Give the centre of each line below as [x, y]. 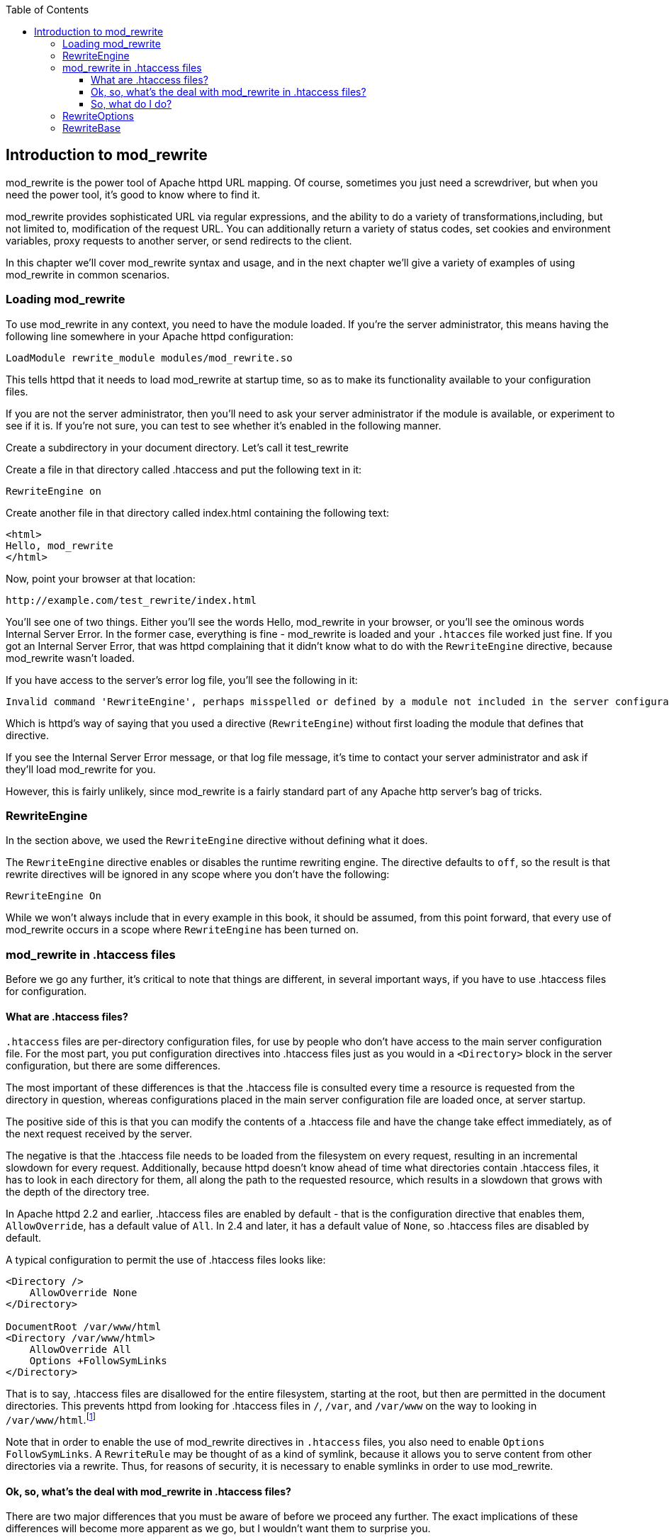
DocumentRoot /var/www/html [84, 1327]
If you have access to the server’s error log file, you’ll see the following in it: [182, 680]
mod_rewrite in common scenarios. [88, 274]
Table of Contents [47, 10]
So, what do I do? [131, 104]
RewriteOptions [98, 116]
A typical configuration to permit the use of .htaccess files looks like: [166, 1260]
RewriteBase [92, 128]
